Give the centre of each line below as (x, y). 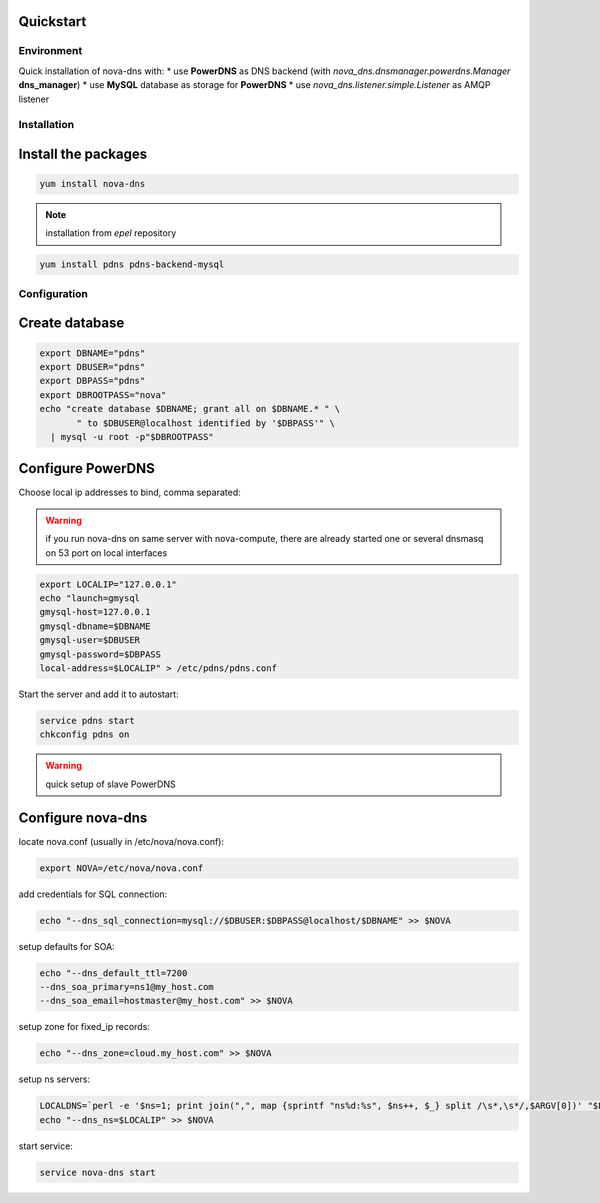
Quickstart (52, 21)
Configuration (53, 293)
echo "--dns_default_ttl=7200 (113, 973)
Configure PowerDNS (86, 468)
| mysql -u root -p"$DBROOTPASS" (132, 436)
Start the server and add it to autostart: (98, 694)
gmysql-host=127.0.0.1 (95, 612)
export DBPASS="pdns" (92, 381)
